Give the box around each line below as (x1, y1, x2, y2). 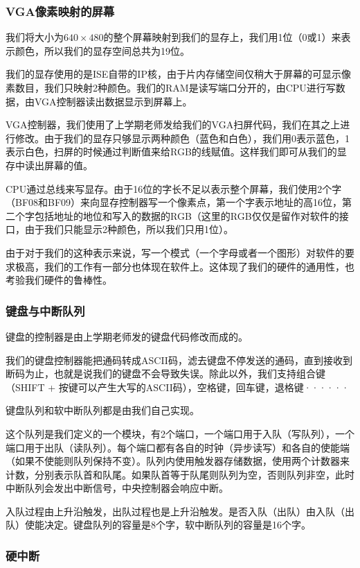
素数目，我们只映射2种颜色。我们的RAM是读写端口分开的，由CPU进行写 (6, 80, 336, 94)
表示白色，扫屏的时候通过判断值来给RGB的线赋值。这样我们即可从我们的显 (6, 144, 347, 159)
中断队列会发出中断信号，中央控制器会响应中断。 (6, 481, 228, 495)
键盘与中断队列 (6, 302, 85, 319)
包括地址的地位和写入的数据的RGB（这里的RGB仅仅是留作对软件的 (34, 208, 339, 223)
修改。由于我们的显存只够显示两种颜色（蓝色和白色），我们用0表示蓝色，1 (15, 130, 350, 145)
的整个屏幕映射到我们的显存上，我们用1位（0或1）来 (103, 30, 341, 44)
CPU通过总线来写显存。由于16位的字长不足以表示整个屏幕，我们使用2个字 (6, 181, 342, 196)
